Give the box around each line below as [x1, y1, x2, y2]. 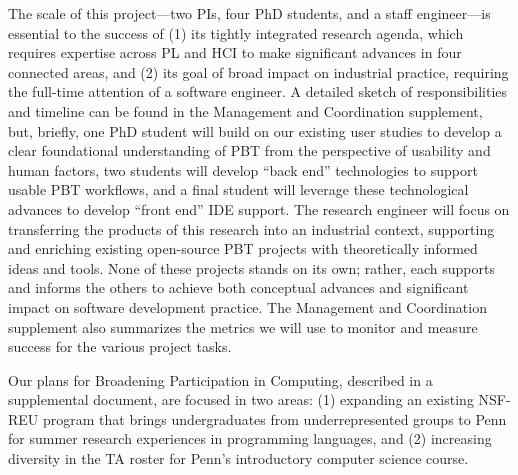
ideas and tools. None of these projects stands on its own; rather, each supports [8, 257, 495, 278]
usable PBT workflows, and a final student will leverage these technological [8, 179, 469, 200]
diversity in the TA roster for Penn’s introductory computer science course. [8, 448, 469, 469]
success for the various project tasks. [8, 336, 232, 357]
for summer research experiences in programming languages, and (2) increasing [8, 428, 492, 449]
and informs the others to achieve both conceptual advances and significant [8, 277, 469, 298]
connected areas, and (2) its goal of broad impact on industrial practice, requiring [8, 61, 509, 82]
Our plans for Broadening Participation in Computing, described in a [8, 369, 433, 390]
